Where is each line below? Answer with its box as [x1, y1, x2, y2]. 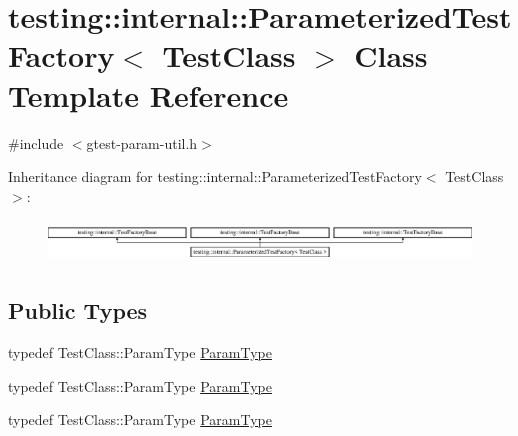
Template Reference [8, 74, 289, 115]
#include [8, 132, 64, 153]
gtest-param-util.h [86, 132, 198, 153]
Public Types [8, 295, 148, 326]
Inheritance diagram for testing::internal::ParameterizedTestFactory [8, 166, 422, 187]
